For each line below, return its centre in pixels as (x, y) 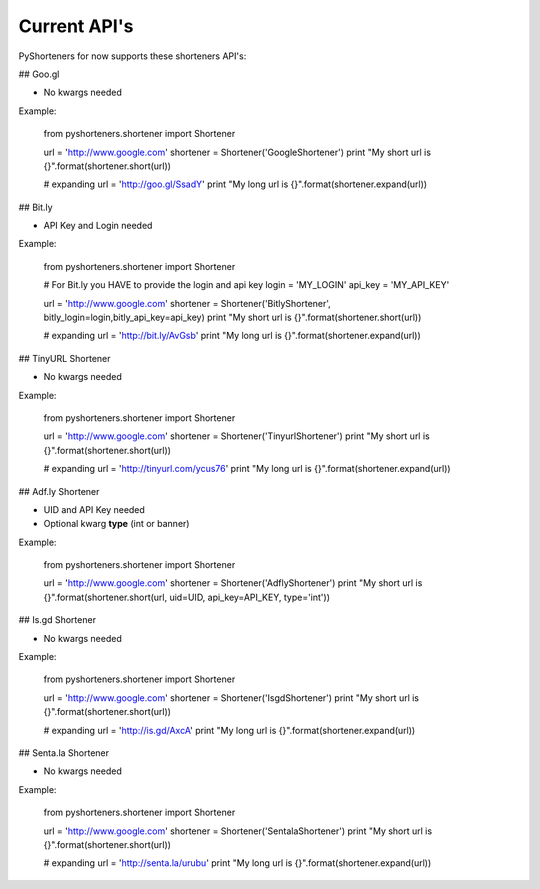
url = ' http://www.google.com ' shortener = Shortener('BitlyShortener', (187, 303)
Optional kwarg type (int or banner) (116, 524)
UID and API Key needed (94, 509)
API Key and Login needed (98, 226)
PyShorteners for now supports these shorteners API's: (132, 56)
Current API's (76, 26)
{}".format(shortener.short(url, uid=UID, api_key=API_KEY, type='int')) (186, 597)
